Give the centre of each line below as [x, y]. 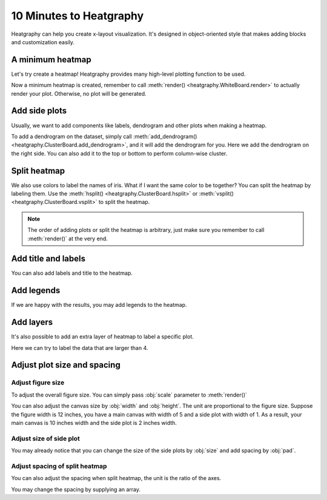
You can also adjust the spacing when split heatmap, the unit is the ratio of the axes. [116, 478]
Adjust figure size [38, 383]
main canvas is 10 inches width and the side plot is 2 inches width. [94, 423]
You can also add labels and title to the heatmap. [72, 273]
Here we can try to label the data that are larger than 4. [80, 347]
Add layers [32, 322]
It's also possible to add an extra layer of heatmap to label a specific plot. [102, 337]
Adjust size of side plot [45, 438]
